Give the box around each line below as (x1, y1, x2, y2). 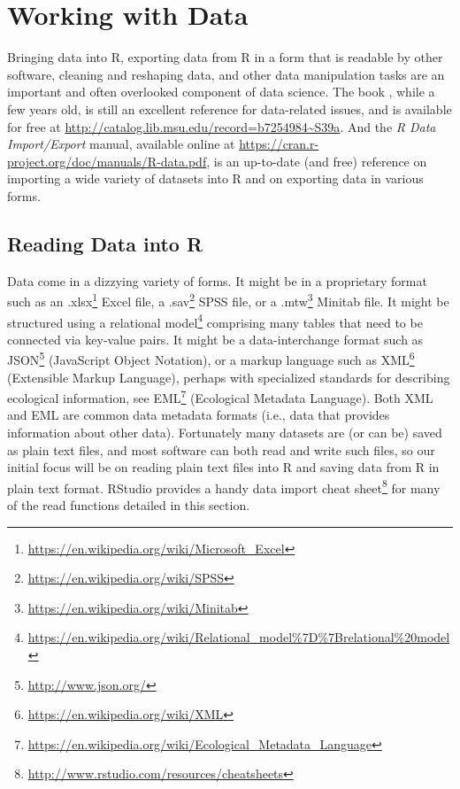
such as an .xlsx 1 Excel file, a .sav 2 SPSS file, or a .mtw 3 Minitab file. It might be (7, 290, 449, 310)
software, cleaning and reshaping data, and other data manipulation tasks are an (7, 65, 445, 83)
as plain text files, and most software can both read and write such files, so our (7, 440, 435, 459)
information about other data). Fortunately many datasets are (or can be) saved (7, 423, 442, 442)
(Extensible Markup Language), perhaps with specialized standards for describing (7, 367, 450, 386)
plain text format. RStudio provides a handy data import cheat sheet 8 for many (7, 476, 441, 497)
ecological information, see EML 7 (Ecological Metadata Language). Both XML (7, 386, 433, 406)
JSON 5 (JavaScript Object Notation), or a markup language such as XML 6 (7, 348, 415, 369)
